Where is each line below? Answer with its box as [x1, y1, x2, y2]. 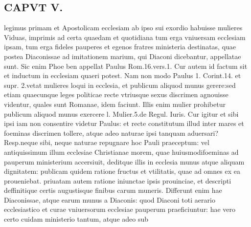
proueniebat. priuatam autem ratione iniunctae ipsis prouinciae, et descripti [4, 175, 231, 186]
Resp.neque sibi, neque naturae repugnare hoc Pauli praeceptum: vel [4, 137, 209, 147]
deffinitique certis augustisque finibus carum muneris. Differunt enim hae [4, 185, 222, 195]
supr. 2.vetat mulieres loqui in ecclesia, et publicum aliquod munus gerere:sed [4, 80, 236, 90]
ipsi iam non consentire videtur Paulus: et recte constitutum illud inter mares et [4, 118, 244, 128]
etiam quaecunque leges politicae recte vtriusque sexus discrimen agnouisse [4, 89, 228, 100]
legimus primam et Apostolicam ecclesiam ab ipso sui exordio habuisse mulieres [4, 22, 243, 33]
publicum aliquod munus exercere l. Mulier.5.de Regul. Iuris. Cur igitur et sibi [4, 108, 239, 119]
